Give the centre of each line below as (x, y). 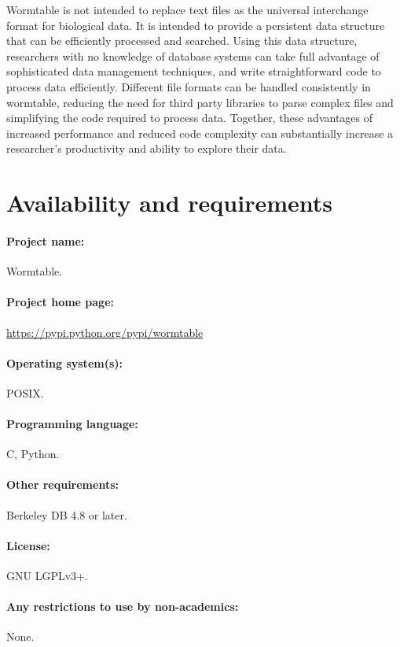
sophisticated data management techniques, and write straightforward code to (194, 71)
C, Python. (33, 454)
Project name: (46, 240)
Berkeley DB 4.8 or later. (67, 514)
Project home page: (61, 302)
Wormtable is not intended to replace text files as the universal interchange (187, 9)
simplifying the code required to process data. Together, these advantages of (190, 118)
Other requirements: (62, 484)
